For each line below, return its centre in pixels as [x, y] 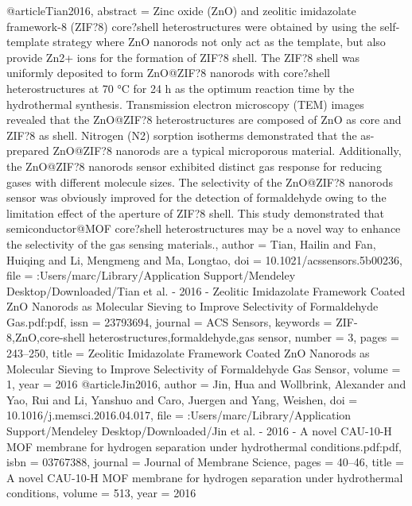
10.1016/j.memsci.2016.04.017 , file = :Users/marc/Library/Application [179, 415]
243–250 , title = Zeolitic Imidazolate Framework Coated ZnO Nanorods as [188, 353]
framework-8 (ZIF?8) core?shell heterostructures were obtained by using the [192, 26]
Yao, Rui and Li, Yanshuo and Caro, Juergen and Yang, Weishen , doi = [182, 399]
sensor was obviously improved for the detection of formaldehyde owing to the [196, 197]
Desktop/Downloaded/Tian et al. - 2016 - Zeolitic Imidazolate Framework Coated [206, 290]
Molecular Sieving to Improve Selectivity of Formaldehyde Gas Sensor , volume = [204, 368]
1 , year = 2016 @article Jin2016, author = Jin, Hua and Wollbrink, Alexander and [206, 384]
